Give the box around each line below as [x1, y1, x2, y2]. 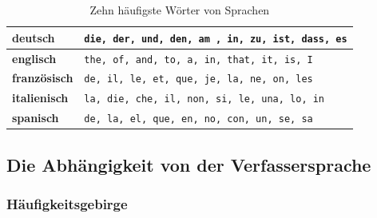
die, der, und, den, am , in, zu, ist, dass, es [84, 33, 347, 45]
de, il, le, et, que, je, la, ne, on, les [84, 73, 313, 85]
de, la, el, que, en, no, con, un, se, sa [84, 113, 313, 125]
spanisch [12, 109, 59, 126]
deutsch [12, 29, 55, 46]
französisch [12, 69, 73, 86]
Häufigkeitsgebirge [6, 194, 128, 214]
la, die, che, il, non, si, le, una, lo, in [84, 93, 325, 105]
